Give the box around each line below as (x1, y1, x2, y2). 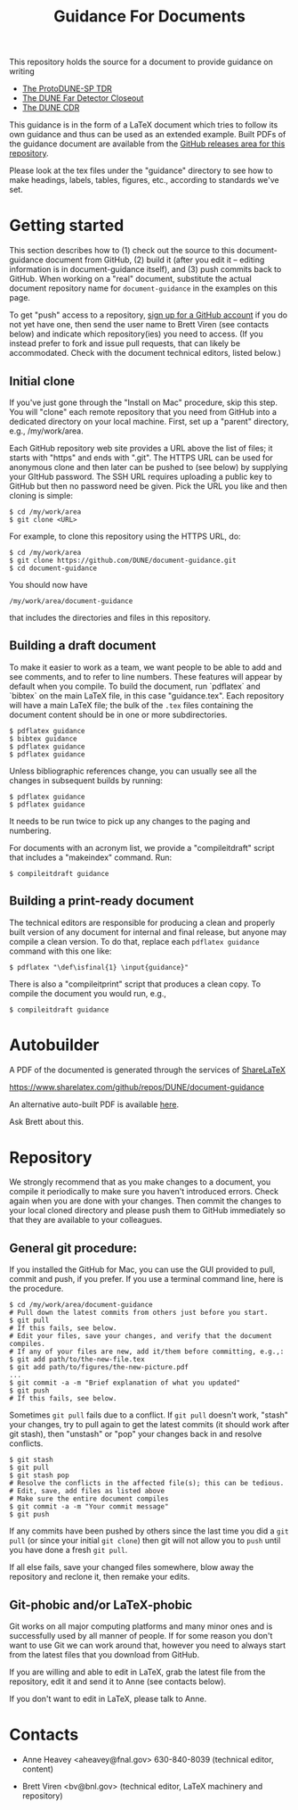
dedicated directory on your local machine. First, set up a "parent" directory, (9, 416, 289, 426)
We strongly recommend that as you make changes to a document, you (9, 1177, 271, 1187)
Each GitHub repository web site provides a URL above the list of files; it (9, 442, 273, 453)
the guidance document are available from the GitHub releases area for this (9, 138, 286, 149)
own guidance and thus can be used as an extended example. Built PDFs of (9, 129, 286, 140)
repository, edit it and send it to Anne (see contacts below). (9, 1676, 227, 1687)
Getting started (9, 216, 125, 236)
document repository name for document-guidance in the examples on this (9, 283, 278, 293)
